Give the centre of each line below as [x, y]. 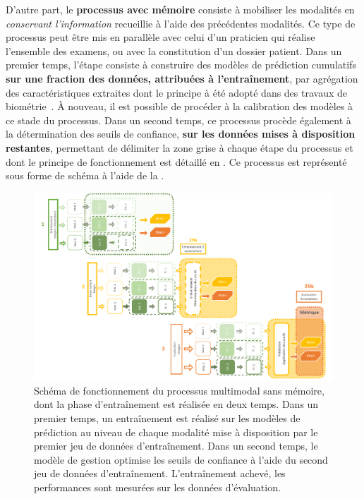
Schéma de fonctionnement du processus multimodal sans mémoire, [179, 390]
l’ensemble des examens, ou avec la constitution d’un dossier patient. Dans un [174, 50]
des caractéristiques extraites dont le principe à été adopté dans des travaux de [177, 92]
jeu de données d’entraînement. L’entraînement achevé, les [160, 473]
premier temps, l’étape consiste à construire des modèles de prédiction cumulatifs [181, 65]
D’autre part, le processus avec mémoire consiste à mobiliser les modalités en [180, 9]
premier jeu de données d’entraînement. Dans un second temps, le [176, 446]
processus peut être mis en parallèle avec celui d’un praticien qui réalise [160, 37]
